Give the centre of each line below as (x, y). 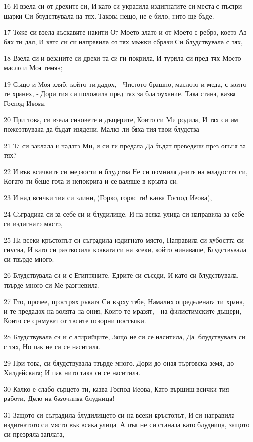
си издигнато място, (33, 223)
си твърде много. (29, 259)
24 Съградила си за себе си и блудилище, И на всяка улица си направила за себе (124, 214)
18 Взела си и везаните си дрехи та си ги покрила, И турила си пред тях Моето (123, 58)
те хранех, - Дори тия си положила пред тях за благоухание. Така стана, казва (120, 94)
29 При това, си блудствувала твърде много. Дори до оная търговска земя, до (119, 363)
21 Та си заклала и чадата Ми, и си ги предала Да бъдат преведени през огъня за (125, 145)
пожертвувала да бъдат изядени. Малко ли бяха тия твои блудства (102, 129)
